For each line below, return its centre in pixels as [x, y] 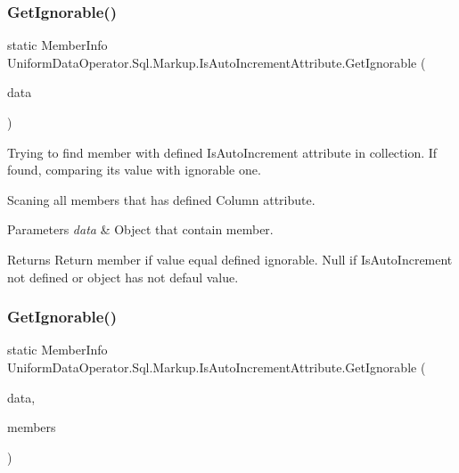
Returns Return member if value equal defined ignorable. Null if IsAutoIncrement [230, 259]
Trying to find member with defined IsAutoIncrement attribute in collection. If [222, 152]
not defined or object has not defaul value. [123, 277]
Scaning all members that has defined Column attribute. [161, 199]
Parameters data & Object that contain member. [140, 229]
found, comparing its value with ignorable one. [134, 170]
